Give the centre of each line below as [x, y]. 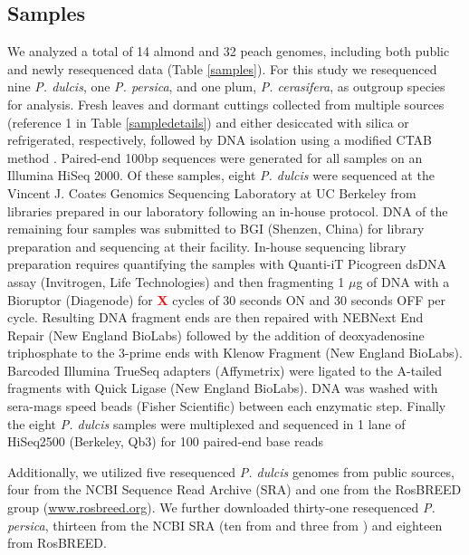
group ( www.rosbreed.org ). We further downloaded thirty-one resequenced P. [221, 507]
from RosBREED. [57, 543]
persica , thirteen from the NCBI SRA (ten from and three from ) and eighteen [225, 525]
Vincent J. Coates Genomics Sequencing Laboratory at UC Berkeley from [212, 192]
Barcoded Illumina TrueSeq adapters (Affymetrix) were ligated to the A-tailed [225, 370]
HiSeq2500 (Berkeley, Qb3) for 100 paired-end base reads [165, 441]
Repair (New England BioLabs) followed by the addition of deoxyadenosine [216, 335]
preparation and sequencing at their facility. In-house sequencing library [207, 246]
